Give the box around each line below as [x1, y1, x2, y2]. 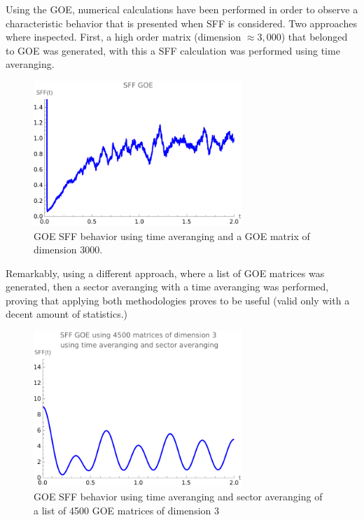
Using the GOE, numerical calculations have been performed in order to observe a [6, 2, 358, 16]
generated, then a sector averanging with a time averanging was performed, [6, 279, 329, 294]
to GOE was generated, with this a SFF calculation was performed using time [6, 43, 340, 57]
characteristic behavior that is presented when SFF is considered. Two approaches [6, 15, 357, 30]
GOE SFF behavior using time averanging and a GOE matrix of [34, 228, 310, 243]
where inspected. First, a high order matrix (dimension [6, 29, 241, 44]
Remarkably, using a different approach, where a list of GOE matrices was [6, 265, 325, 280]
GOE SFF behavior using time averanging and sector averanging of [34, 489, 323, 504]
